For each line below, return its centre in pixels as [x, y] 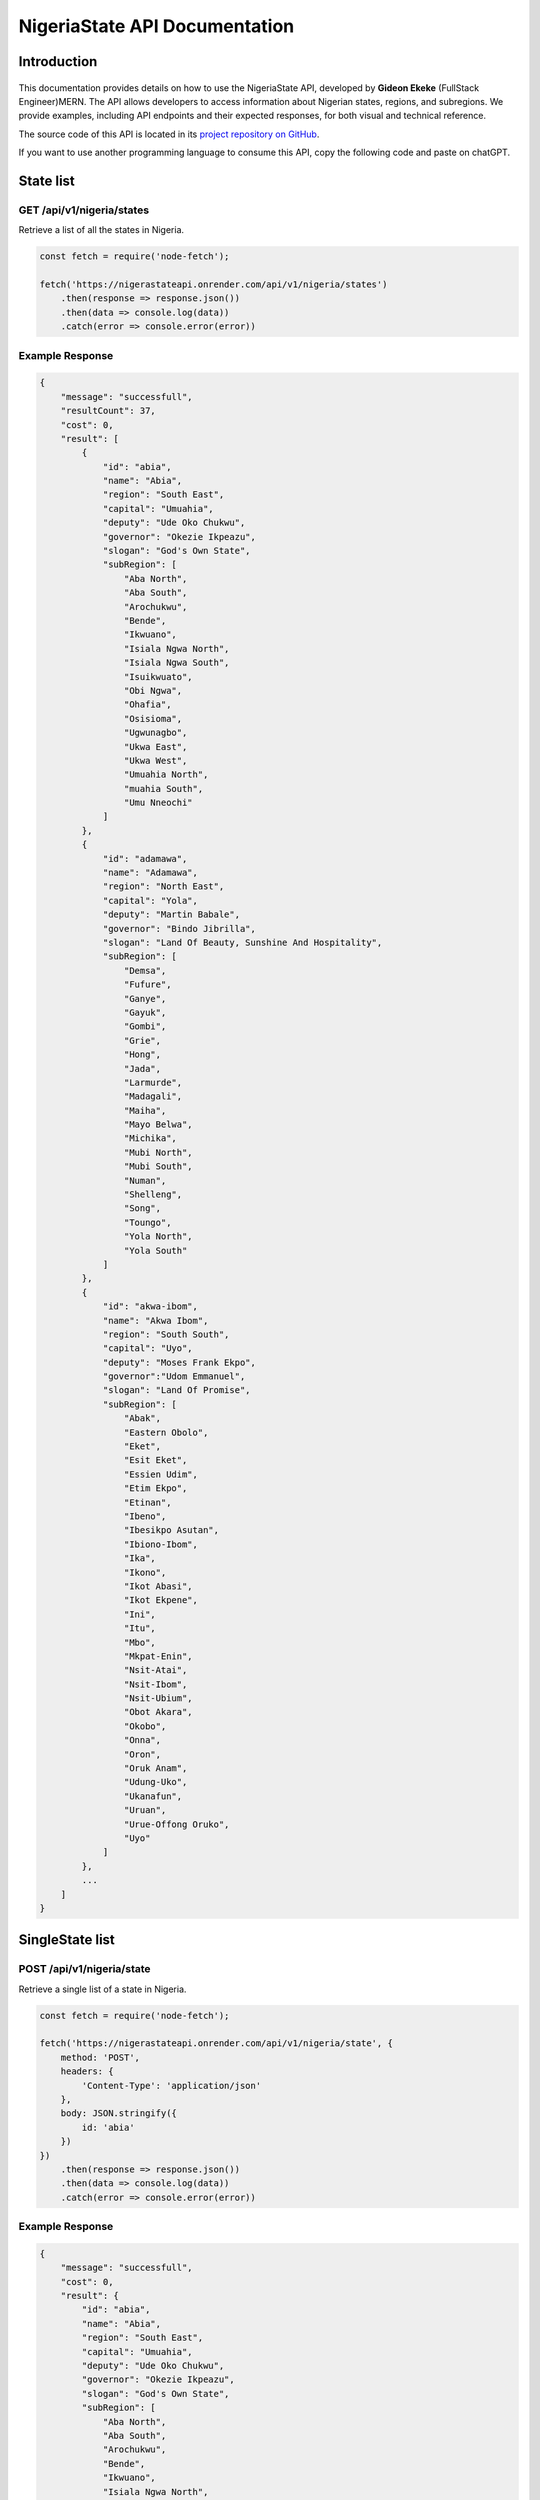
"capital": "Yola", [150, 900]
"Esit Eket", [155, 1460]
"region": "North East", [163, 886]
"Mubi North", [158, 1152]
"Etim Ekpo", [155, 1488]
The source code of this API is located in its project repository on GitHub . [169, 134]
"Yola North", [158, 1236]
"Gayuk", [145, 1012]
